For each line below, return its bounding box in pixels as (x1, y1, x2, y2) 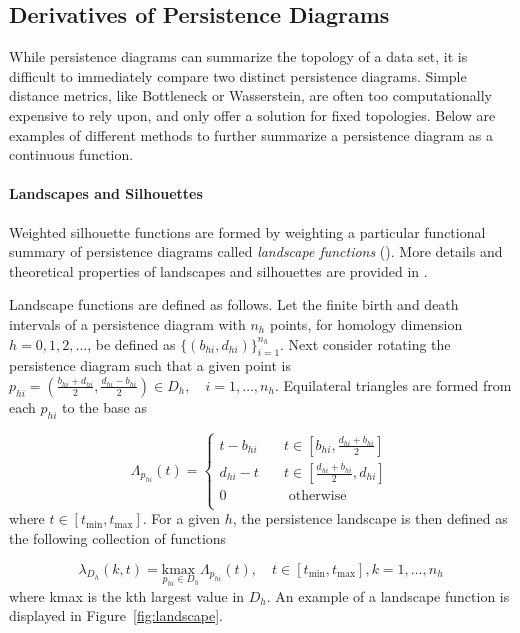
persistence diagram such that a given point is (9, 355, 291, 376)
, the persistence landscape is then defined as (232, 508, 508, 529)
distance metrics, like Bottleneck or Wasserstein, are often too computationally (9, 85, 492, 106)
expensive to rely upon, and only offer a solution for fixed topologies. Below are (9, 104, 496, 125)
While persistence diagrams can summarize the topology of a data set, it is (9, 46, 468, 67)
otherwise (288, 489, 347, 504)
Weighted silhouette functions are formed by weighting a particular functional (9, 221, 486, 242)
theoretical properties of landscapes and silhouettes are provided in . (9, 260, 428, 281)
